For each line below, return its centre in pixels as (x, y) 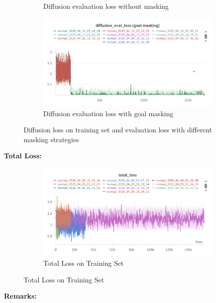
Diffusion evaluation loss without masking (106, 6)
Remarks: (20, 296)
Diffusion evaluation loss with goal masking (108, 113)
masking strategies (51, 139)
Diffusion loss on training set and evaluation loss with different (118, 130)
